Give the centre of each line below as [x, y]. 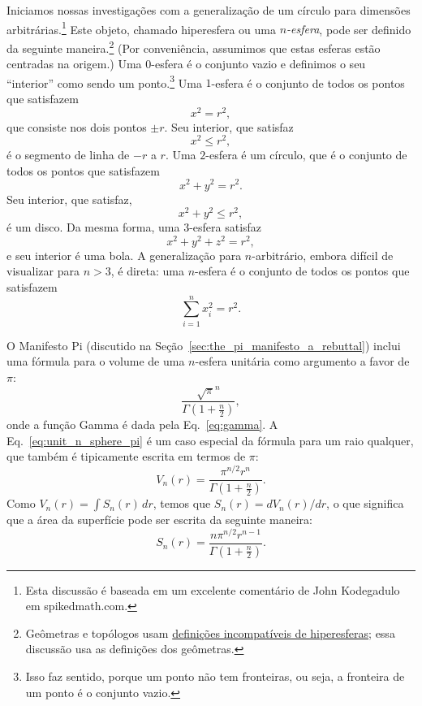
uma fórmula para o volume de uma [96, 361]
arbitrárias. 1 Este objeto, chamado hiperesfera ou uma [141, 28]
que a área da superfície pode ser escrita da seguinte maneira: [159, 520]
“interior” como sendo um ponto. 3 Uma [104, 81]
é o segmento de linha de [68, 155]
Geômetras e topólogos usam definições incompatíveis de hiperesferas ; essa [210, 632]
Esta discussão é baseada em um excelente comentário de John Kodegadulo [213, 589]
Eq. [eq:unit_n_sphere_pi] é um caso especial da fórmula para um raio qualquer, [210, 440]
